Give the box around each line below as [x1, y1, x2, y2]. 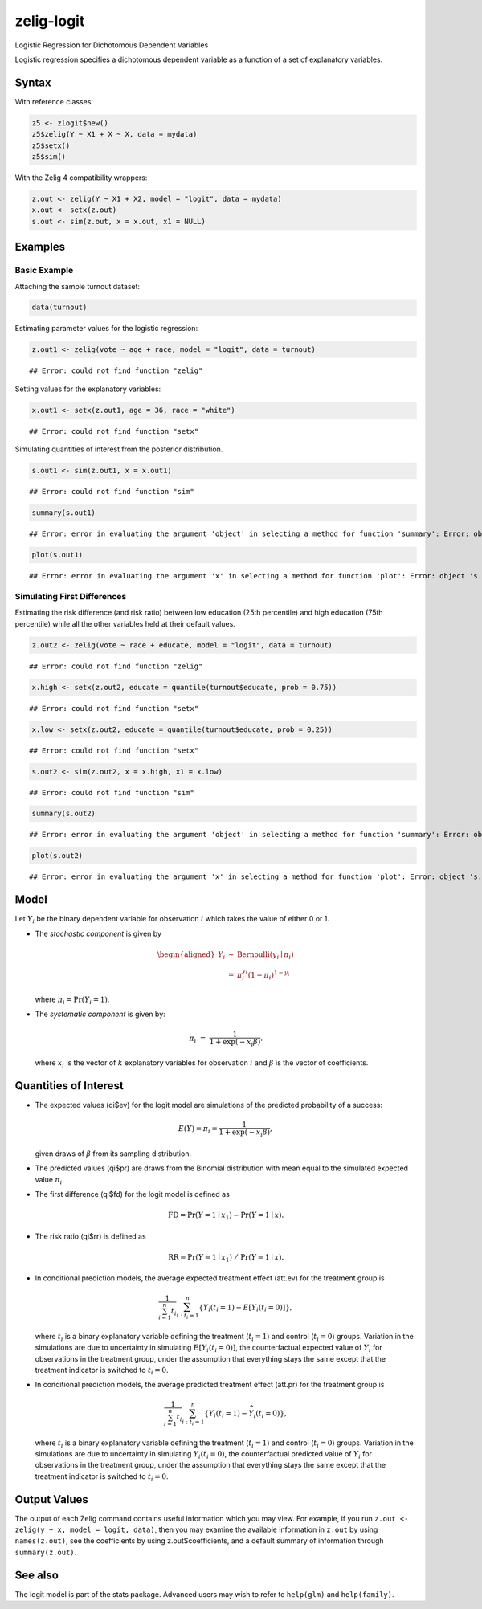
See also [14, 1568, 59, 1582]
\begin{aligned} [157, 949, 216, 959]
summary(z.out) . [14, 1547, 77, 1557]
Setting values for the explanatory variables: [14, 384, 161, 394]
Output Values [14, 1493, 88, 1506]
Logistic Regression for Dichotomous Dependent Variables [14, 40, 209, 50]
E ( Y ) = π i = [178, 1125, 219, 1136]
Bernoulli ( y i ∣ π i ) [237, 949, 295, 961]
